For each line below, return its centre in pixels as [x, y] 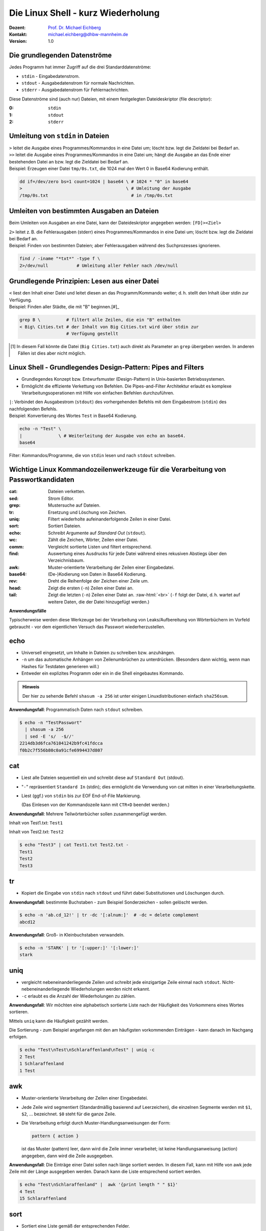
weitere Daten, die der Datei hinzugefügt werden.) [99, 602]
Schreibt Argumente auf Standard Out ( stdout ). [97, 533]
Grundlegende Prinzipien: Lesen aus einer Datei [84, 281]
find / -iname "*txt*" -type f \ [60, 259]
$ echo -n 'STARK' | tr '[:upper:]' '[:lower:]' [79, 948]
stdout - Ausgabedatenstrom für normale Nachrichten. [78, 83]
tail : [13, 595]
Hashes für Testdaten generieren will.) [60, 666]
